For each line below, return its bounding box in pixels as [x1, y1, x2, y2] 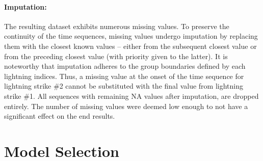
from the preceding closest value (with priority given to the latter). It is [4, 50, 228, 61]
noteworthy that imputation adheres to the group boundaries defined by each [4, 61, 246, 71]
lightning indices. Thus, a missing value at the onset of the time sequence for [4, 70, 244, 81]
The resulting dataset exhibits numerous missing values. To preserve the [4, 20, 229, 31]
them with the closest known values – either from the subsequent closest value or [4, 40, 257, 51]
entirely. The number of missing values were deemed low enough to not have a [4, 100, 248, 111]
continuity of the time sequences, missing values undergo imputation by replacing [4, 31, 258, 41]
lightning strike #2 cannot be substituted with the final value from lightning [4, 81, 243, 91]
